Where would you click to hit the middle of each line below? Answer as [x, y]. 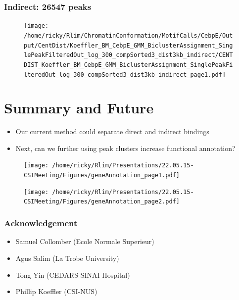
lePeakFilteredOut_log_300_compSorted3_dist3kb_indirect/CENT [128, 55]
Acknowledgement [41, 223]
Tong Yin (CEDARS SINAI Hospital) [73, 275]
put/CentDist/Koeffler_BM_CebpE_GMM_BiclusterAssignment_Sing [128, 45]
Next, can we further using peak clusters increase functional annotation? [125, 148]
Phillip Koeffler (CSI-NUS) [56, 291]
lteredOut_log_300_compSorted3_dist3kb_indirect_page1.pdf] [125, 75]
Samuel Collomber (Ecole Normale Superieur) [85, 241]
